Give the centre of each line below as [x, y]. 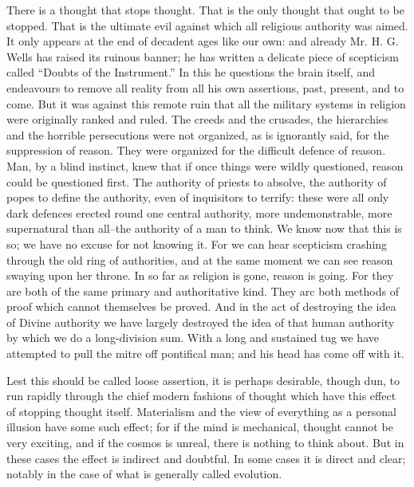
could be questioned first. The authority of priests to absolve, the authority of [197, 181]
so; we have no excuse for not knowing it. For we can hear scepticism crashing [197, 243]
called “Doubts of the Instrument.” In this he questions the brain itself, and [191, 72]
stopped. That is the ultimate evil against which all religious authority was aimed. [207, 25]
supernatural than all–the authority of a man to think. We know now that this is [204, 228]
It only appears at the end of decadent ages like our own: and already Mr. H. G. [203, 41]
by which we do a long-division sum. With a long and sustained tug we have [193, 338]
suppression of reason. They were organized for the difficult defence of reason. [196, 150]
